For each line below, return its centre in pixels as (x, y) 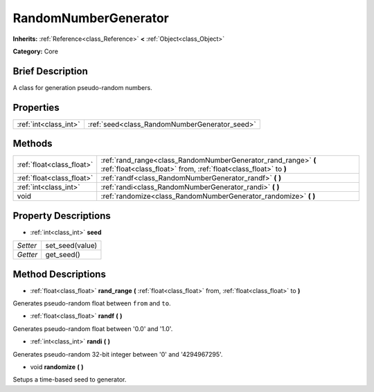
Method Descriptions (60, 274)
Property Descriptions (62, 216)
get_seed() (63, 255)
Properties (36, 107)
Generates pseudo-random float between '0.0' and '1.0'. (93, 328)
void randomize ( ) (57, 367)
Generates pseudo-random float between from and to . (92, 303)
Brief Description (50, 71)
